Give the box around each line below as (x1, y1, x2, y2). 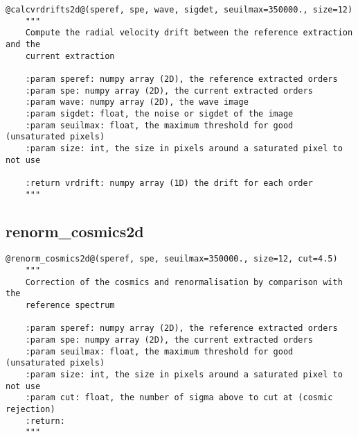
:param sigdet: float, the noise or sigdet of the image (25, 108, 294, 119)
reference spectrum (25, 300, 115, 310)
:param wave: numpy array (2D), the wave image (25, 97, 249, 108)
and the (6, 39, 41, 49)
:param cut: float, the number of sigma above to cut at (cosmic (25, 393, 333, 403)
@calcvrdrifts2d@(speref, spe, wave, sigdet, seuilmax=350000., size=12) (6, 5, 353, 15)
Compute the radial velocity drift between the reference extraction (25, 28, 353, 38)
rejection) (6, 404, 55, 414)
